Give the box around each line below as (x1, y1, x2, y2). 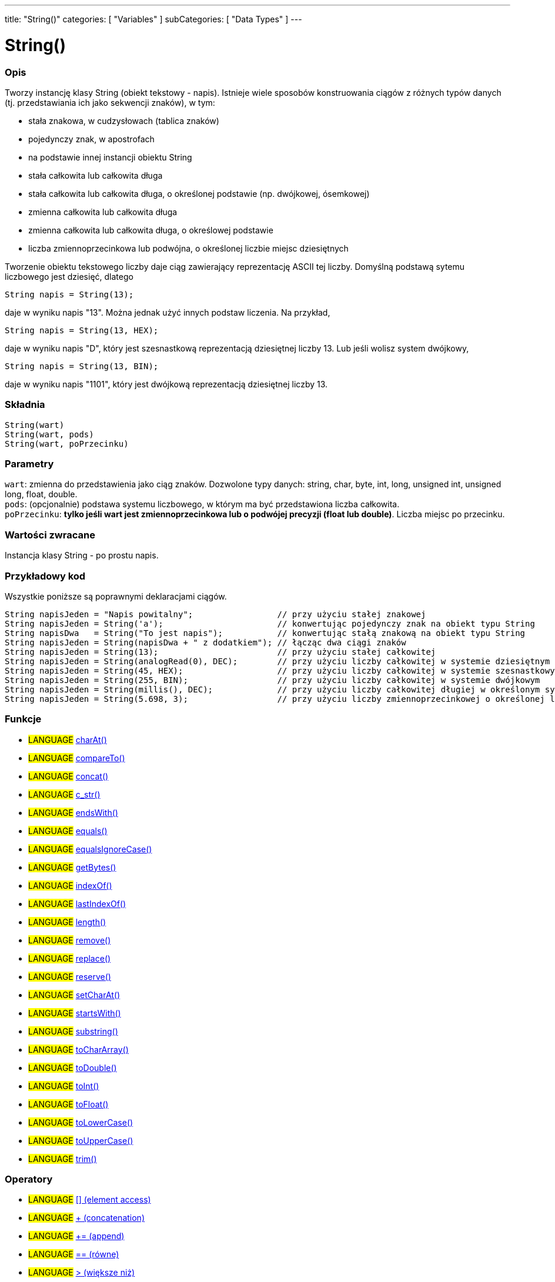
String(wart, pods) (5, 429, 94, 439)
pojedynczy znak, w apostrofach (28, 133, 155, 144)
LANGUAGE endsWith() (28, 807, 118, 818)
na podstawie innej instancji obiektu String (28, 152, 192, 162)
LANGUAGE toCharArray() (28, 1044, 129, 1055)
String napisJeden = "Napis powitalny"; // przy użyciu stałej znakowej (5, 609, 426, 619)
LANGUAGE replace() (28, 953, 111, 963)
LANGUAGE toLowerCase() (28, 1117, 133, 1127)
